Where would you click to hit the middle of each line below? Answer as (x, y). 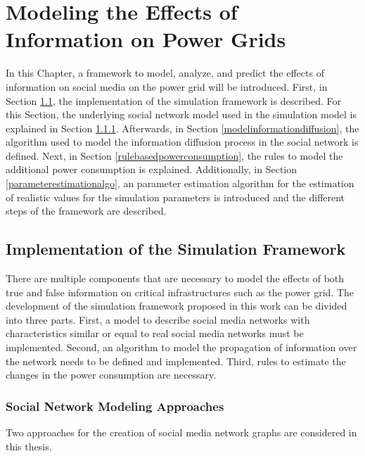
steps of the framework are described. (86, 211)
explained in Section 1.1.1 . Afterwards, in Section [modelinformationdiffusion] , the (182, 128)
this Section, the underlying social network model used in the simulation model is (181, 114)
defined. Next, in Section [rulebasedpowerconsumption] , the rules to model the (174, 155)
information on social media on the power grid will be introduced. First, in (167, 86)
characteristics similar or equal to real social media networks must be (155, 333)
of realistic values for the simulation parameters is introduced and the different (175, 197)
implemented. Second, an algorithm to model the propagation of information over (181, 347)
